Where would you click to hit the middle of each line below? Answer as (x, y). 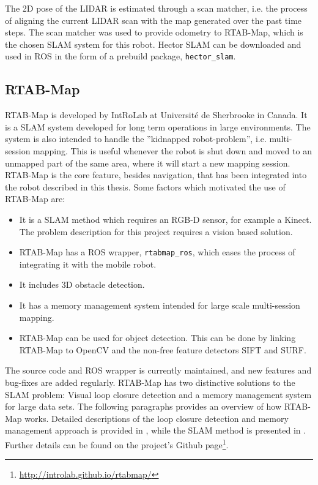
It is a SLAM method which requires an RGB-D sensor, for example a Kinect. (165, 219)
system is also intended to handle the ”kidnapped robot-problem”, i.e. (136, 139)
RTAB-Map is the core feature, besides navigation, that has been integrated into (156, 175)
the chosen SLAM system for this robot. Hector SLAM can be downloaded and (153, 44)
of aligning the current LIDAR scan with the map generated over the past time (153, 20)
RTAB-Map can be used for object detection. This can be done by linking (157, 338)
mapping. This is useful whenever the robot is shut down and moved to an (172, 151)
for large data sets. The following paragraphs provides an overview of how (143, 406)
